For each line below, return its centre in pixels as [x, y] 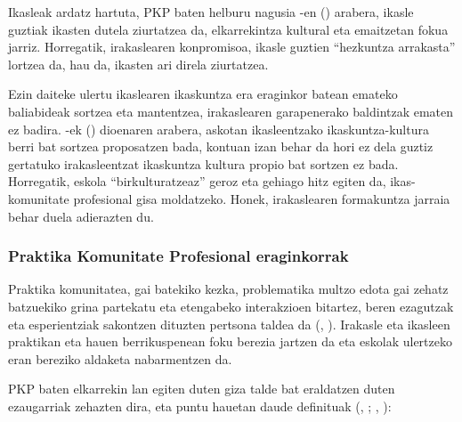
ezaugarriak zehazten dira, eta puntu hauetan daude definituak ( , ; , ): [200, 406]
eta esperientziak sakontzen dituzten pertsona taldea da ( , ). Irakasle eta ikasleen [229, 324]
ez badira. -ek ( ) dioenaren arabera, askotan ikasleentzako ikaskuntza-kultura [219, 129]
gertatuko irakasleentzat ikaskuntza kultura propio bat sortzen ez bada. [203, 163]
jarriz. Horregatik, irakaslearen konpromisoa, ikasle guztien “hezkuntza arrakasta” [232, 47]
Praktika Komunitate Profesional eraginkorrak [178, 256]
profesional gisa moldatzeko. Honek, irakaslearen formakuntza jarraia [262, 198]
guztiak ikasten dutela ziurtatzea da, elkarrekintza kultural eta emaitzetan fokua [228, 29]
